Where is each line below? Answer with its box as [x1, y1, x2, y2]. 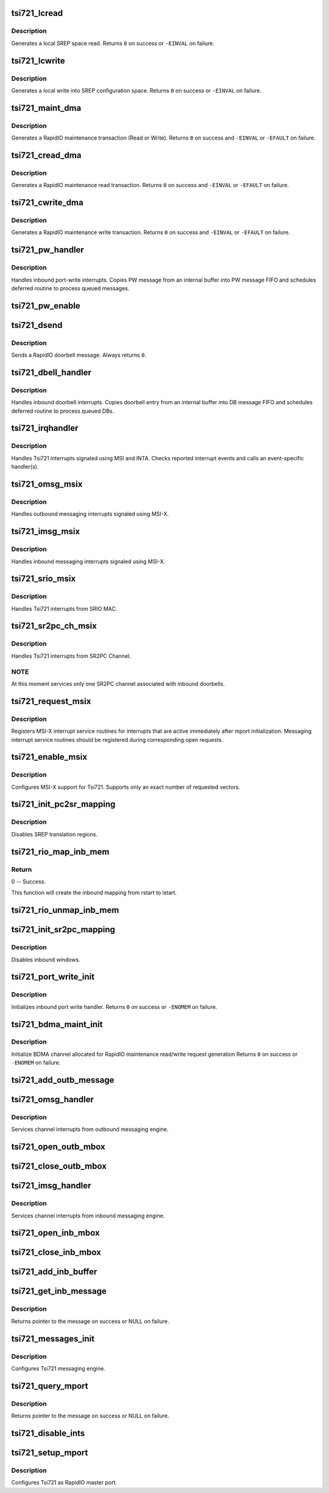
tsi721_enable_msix [11, 752, 88, 762]
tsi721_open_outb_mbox [11, 1142, 106, 1152]
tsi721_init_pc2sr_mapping [11, 799, 116, 810]
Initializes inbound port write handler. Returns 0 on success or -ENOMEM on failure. [11, 1003, 218, 1010]
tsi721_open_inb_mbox [11, 1228, 100, 1238]
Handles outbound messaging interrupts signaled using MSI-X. [11, 510, 169, 518]
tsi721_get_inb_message [11, 1286, 107, 1297]
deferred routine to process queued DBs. [11, 407, 115, 415]
